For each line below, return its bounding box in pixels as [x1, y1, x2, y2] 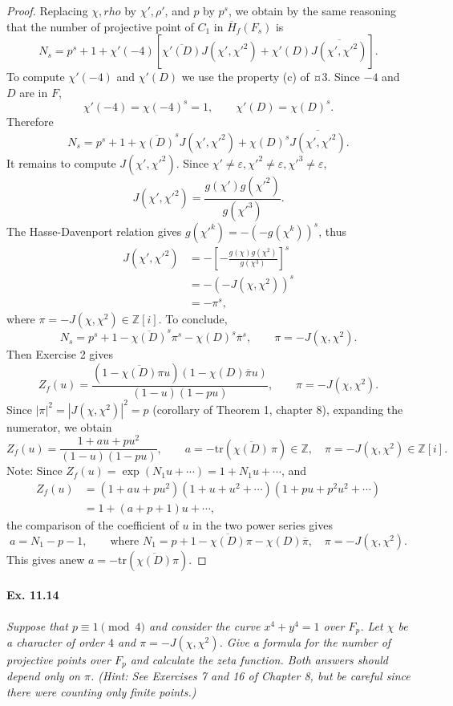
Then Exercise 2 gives [6, 346, 113, 363]
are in [19, 83, 48, 100]
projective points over [6, 651, 111, 668]
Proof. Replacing [6, 2, 88, 18]
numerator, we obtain [6, 418, 112, 435]
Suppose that [6, 617, 68, 634]
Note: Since [6, 462, 63, 479]
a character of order [6, 634, 105, 651]
